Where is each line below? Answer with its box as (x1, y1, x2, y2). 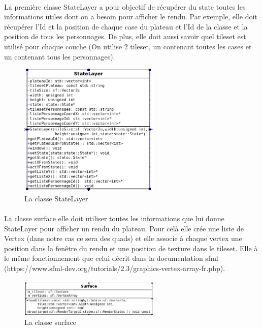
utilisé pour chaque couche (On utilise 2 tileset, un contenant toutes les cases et (4, 41, 252, 51)
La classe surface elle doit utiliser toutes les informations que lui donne (4, 213, 224, 224)
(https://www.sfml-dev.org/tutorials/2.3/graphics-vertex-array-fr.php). (4, 263, 225, 274)
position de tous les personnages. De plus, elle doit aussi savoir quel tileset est (4, 31, 246, 42)
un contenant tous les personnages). (4, 51, 115, 62)
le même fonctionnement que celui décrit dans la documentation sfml (4, 253, 218, 263)
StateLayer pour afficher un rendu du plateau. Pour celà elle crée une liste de (4, 223, 244, 233)
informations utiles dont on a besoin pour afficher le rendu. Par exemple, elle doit (4, 11, 257, 22)
